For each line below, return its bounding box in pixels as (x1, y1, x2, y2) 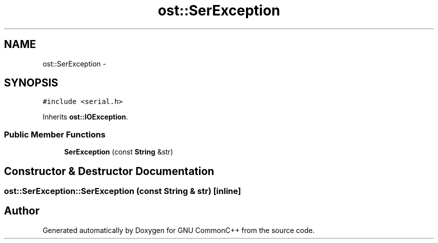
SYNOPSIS (4, 76, 58, 89)
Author (4, 204, 39, 217)
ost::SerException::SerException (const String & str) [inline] (4, 186, 241, 196)
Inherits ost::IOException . (42, 112, 128, 121)
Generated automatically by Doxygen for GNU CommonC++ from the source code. (42, 225, 315, 234)
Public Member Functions (4, 129, 105, 139)
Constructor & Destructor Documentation (4, 164, 214, 177)
